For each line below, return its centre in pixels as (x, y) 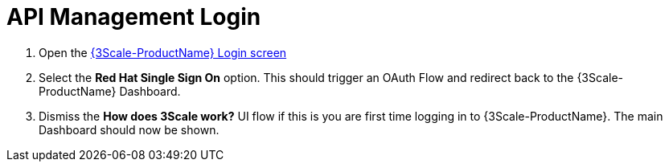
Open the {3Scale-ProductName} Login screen (163, 52)
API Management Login (134, 17)
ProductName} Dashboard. (110, 91)
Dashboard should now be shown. (129, 129)
